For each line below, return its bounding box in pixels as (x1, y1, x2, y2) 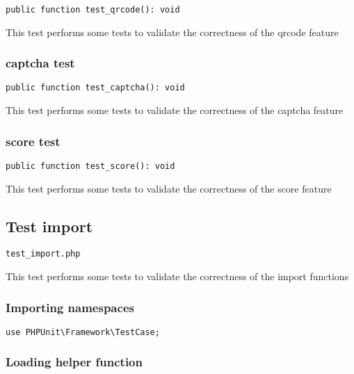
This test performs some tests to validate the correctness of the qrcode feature (6, 24, 339, 39)
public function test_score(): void (6, 161, 175, 171)
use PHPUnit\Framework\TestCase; (6, 327, 160, 337)
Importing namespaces (6, 298, 134, 316)
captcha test (6, 54, 75, 72)
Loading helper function (6, 353, 143, 371)
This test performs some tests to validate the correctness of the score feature (6, 181, 332, 195)
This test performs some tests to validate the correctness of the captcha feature (6, 103, 344, 117)
